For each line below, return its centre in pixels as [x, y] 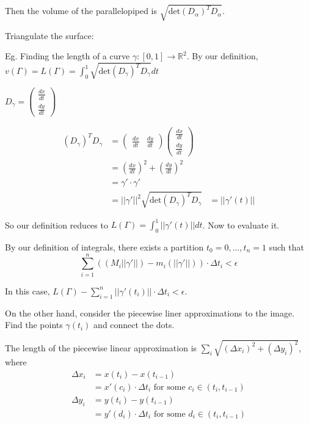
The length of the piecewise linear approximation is [101, 347]
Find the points [34, 325]
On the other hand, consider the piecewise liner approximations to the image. [150, 313]
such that [286, 247]
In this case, [27, 291]
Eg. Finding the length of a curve [67, 56]
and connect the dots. [134, 325]
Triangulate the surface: [49, 35]
